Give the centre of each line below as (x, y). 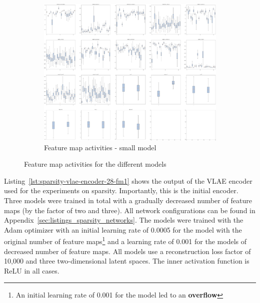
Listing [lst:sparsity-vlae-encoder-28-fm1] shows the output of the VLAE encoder (128, 180)
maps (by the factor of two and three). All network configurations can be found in (130, 210)
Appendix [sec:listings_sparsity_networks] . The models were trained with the (124, 220)
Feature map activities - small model (100, 147)
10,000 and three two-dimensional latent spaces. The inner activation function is (127, 261)
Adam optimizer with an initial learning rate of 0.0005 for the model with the (123, 229)
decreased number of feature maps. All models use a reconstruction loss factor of (127, 251)
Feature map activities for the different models (95, 164)
